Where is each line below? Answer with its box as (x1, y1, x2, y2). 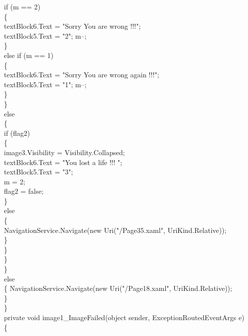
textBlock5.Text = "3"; (4, 167, 73, 177)
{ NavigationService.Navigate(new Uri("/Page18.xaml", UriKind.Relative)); (4, 283, 232, 293)
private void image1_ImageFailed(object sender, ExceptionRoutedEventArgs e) (4, 312, 245, 322)
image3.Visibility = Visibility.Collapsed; (4, 147, 125, 157)
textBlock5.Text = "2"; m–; (4, 30, 87, 41)
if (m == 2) (4, 1, 41, 11)
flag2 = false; (4, 186, 44, 196)
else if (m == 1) (4, 50, 54, 60)
